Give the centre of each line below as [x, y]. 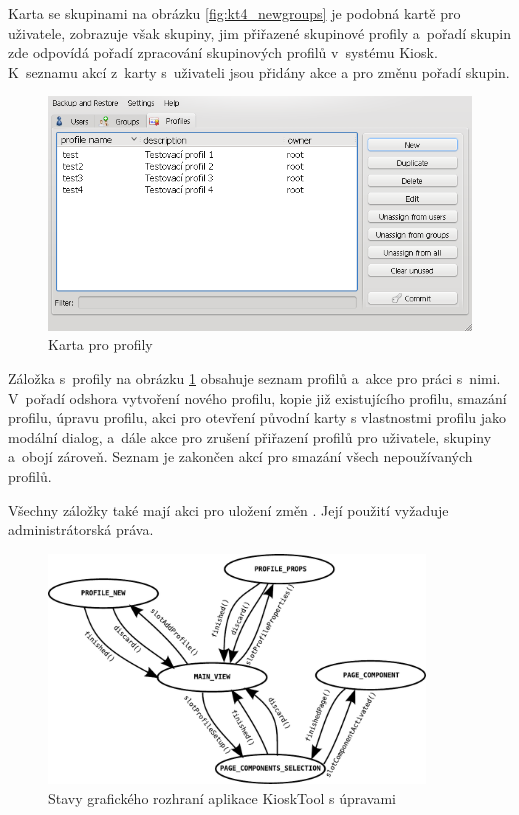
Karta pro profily [100, 344]
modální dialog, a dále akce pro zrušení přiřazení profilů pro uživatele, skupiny [250, 436]
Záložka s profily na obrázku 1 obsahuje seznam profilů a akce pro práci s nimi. [254, 378]
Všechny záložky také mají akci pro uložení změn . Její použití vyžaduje [228, 509]
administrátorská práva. [81, 529]
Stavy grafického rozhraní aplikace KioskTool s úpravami [222, 797]
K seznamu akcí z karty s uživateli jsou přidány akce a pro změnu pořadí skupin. [259, 71]
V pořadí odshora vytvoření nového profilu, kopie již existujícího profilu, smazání [257, 397]
